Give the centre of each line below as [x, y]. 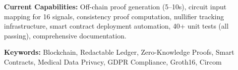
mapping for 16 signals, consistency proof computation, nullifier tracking [114, 16]
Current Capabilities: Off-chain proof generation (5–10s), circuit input [115, 6]
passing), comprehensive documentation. [65, 35]
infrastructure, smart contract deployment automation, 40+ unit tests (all [116, 26]
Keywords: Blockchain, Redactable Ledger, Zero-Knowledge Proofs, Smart [119, 52]
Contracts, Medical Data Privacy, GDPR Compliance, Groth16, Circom [113, 61]
